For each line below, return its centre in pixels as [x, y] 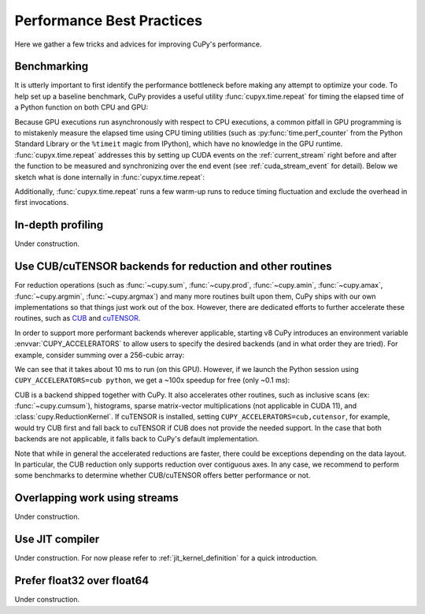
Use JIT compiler [57, 540]
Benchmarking [52, 67]
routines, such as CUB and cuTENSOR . [78, 318]
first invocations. [42, 203]
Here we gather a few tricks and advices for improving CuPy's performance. [138, 44]
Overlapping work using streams [96, 498]
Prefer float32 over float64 [82, 581]
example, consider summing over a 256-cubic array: [100, 355]
